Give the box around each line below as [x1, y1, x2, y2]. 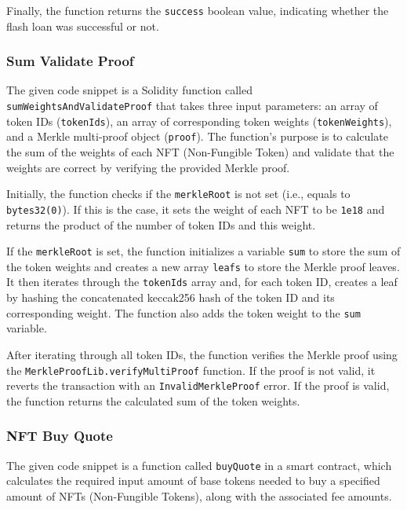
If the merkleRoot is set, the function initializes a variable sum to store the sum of [6, 243, 401, 259]
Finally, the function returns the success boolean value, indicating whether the [6, 2, 389, 18]
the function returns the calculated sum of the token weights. [6, 392, 300, 409]
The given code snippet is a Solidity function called [6, 82, 253, 98]
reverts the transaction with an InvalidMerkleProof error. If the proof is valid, [6, 377, 390, 394]
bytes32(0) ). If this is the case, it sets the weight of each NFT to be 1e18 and [6, 200, 385, 217]
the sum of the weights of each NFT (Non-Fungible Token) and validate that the [6, 144, 394, 160]
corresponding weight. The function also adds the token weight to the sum [6, 304, 361, 321]
